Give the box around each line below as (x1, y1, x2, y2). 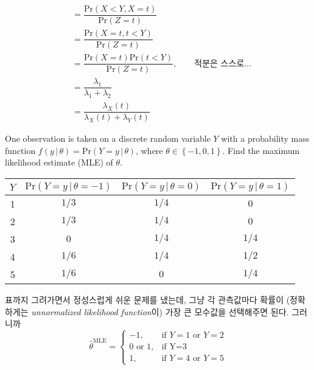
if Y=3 (161, 343, 187, 352)
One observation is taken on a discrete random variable (5, 132, 211, 145)
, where (136, 144, 163, 156)
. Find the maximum (222, 144, 300, 156)
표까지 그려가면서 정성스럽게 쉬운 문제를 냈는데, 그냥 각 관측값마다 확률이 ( (5, 293, 290, 306)
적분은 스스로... (194, 59, 251, 68)
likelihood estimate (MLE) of (5, 156, 113, 169)
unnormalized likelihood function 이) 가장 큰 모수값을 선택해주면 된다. (31, 305, 289, 318)
